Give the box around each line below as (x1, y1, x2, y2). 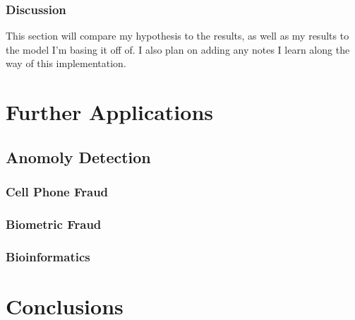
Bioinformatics (6, 247, 90, 265)
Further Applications (6, 97, 214, 126)
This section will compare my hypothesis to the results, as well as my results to (6, 28, 349, 43)
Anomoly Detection (6, 146, 151, 167)
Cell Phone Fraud (6, 183, 109, 201)
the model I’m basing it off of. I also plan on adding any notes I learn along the (6, 42, 350, 57)
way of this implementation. (6, 56, 126, 71)
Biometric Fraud (6, 215, 102, 232)
